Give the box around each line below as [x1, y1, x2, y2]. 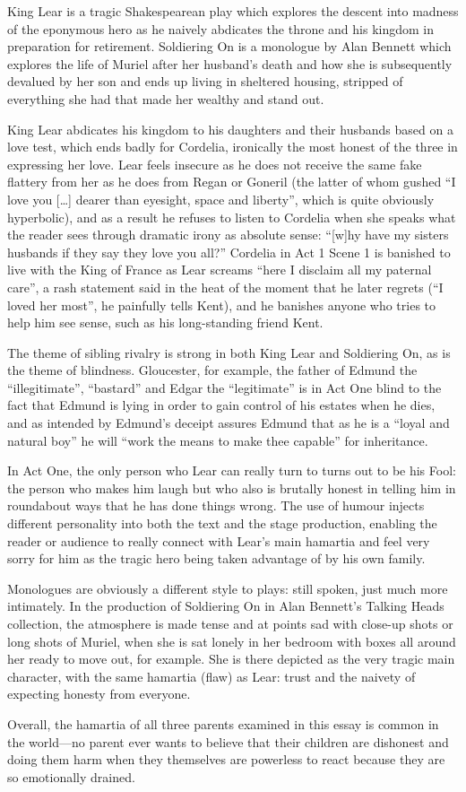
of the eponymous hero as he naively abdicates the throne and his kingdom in [7, 19, 435, 38]
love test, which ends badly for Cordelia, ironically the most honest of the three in [7, 137, 458, 156]
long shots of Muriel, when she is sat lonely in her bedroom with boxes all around [7, 631, 456, 650]
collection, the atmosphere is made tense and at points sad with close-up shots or [7, 614, 453, 632]
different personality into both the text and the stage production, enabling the [7, 514, 437, 533]
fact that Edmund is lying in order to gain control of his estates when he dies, [7, 396, 436, 414]
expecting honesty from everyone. [7, 684, 191, 703]
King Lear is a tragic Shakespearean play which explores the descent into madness [7, 2, 459, 20]
